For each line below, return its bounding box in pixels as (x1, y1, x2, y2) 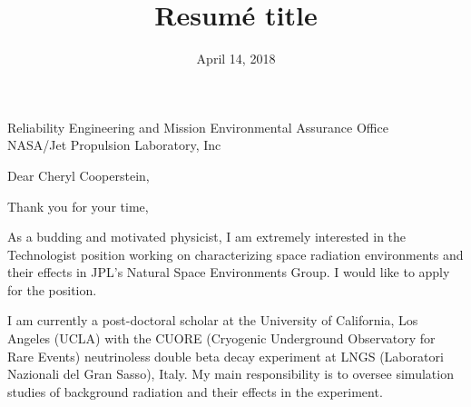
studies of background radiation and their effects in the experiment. (7, 382, 383, 401)
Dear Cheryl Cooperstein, (7, 165, 150, 184)
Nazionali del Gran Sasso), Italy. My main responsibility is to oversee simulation (7, 364, 454, 383)
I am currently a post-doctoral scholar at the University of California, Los (7, 311, 418, 330)
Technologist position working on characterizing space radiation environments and (7, 244, 464, 263)
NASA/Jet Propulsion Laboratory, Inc (7, 135, 221, 154)
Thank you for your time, (7, 196, 149, 215)
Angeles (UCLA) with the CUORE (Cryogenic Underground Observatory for (7, 329, 436, 348)
